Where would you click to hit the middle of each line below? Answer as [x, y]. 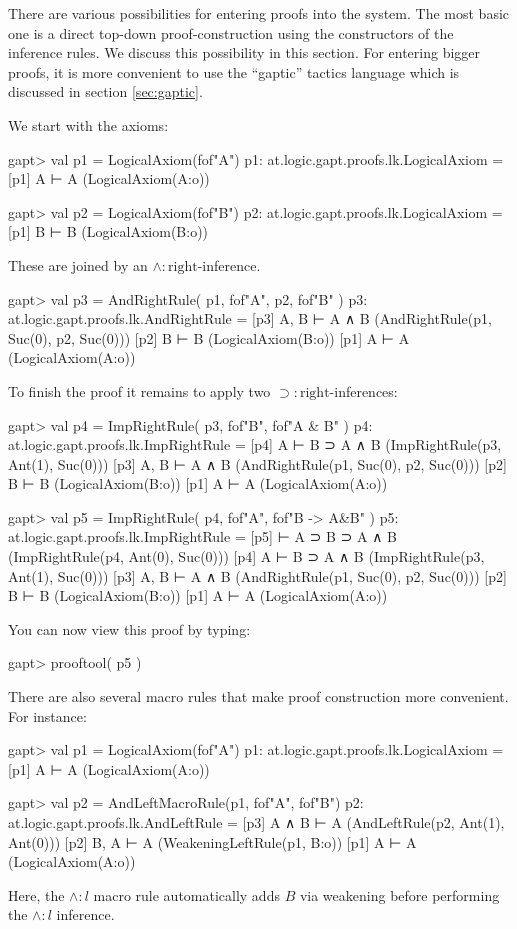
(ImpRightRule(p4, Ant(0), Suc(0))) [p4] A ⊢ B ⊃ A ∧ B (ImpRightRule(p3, [246, 556]
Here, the [36, 894]
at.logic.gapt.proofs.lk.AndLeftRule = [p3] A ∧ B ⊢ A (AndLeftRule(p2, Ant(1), [256, 822]
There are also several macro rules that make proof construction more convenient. [258, 696]
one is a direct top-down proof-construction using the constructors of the [231, 32]
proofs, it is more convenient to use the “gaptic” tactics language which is [234, 71]
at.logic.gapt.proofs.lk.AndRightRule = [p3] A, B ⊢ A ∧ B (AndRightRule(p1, [250, 318]
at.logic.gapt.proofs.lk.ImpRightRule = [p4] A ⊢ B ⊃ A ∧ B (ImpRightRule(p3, [255, 444]
